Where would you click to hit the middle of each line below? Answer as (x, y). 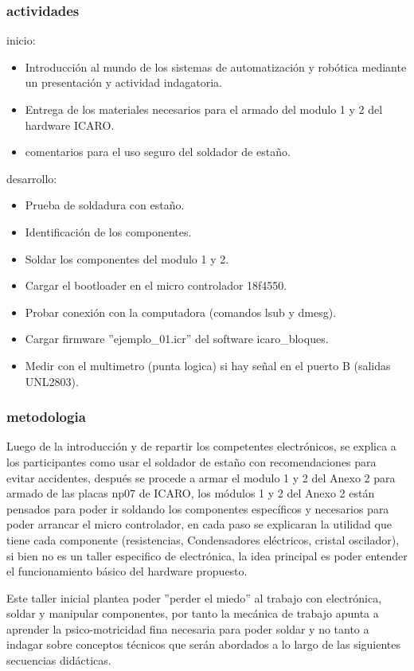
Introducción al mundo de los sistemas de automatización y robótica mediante (216, 66)
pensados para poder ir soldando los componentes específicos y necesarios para (198, 508)
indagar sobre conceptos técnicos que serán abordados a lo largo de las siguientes (204, 644)
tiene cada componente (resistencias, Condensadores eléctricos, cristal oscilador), (203, 539)
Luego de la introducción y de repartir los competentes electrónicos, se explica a (201, 446)
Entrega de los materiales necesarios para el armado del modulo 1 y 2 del (204, 109)
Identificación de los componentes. (108, 231)
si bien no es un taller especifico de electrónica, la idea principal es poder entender (207, 555)
